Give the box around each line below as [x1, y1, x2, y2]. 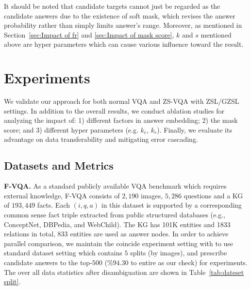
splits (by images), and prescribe [130, 248, 227, 258]
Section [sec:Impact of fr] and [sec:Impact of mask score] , [4, 29, 174, 39]
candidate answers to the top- [4, 257, 92, 268]
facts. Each [37, 200, 70, 210]
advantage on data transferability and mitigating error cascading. [4, 134, 198, 144]
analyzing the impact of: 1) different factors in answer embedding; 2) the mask [4, 115, 238, 125]
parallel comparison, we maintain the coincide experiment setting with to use [4, 238, 234, 248]
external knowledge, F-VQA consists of [4, 190, 120, 200]
